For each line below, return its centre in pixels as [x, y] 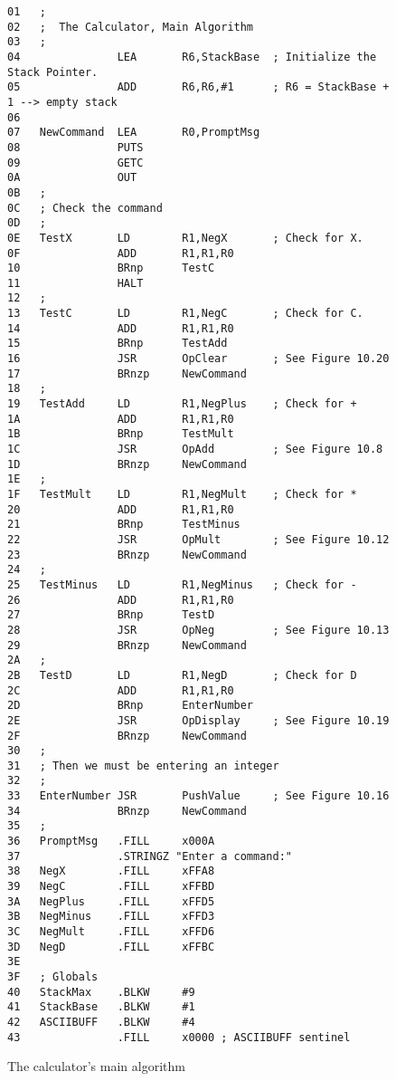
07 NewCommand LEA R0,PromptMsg [134, 133]
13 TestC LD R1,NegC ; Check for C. [185, 314]
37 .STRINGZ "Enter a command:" [150, 856]
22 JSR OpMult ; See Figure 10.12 [198, 539]
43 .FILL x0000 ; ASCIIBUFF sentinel [179, 1037]
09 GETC [75, 163]
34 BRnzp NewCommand [127, 811]
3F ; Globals [53, 977]
